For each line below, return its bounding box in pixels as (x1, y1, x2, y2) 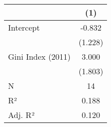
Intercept (8, 22, 40, 33)
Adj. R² (8, 109, 35, 120)
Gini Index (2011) (8, 51, 71, 62)
